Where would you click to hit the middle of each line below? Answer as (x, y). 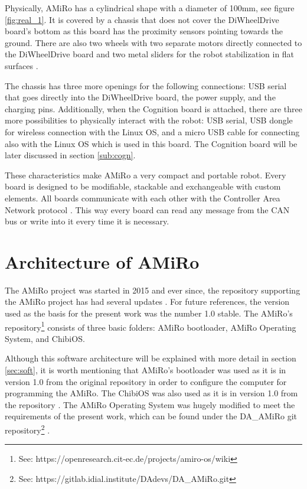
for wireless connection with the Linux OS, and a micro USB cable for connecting (152, 131)
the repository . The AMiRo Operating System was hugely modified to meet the (150, 404)
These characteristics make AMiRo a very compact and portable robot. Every (146, 175)
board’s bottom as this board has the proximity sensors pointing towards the (144, 31)
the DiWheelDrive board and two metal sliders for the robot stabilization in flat (150, 54)
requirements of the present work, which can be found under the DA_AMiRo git (151, 416)
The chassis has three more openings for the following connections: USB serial (146, 85)
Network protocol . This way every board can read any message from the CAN (147, 209)
